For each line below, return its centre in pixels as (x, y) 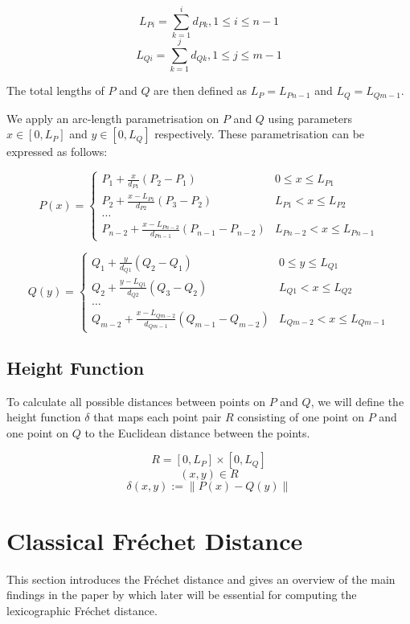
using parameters (310, 118)
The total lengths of (55, 90)
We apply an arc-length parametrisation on (113, 118)
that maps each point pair (158, 417)
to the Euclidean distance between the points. (197, 432)
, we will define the (357, 401)
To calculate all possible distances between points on (136, 401)
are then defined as (201, 90)
